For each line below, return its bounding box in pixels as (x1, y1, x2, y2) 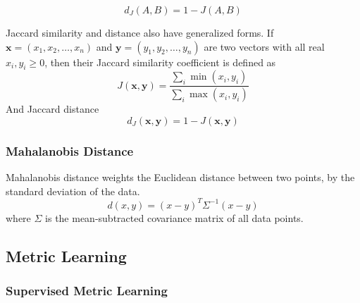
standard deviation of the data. (6, 183, 140, 198)
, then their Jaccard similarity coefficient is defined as (44, 54, 276, 69)
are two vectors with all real (204, 39, 325, 54)
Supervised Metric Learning (6, 282, 168, 299)
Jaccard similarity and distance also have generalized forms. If (6, 25, 274, 39)
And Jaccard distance (6, 101, 99, 116)
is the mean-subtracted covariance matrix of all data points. (45, 210, 304, 225)
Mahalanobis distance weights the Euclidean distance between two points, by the (6, 170, 355, 185)
